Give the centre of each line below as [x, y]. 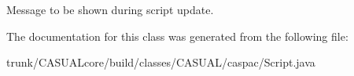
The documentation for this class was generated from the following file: [177, 36]
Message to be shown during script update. [110, 9]
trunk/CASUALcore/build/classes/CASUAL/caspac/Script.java [161, 62]
